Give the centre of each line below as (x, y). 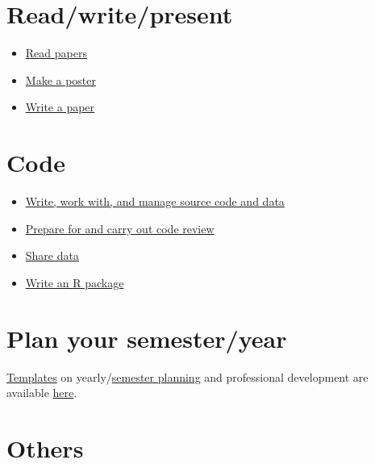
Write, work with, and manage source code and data (155, 201)
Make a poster (61, 79)
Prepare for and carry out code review (120, 228)
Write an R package (75, 282)
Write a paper (60, 107)
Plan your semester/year (147, 338)
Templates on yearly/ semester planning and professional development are (187, 376)
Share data (52, 255)
